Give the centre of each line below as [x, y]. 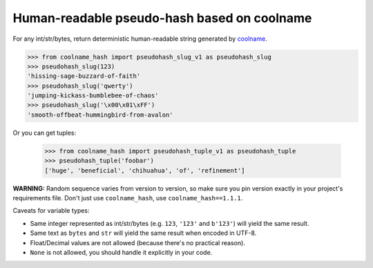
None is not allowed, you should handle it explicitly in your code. [121, 252]
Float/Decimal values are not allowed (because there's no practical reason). [137, 242]
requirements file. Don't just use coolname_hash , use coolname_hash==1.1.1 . [128, 198]
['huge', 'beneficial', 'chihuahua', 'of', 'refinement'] [145, 170]
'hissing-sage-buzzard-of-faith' [84, 76]
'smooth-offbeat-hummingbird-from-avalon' [100, 115]
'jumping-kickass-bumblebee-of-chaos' [93, 96]
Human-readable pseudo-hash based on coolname [162, 18]
